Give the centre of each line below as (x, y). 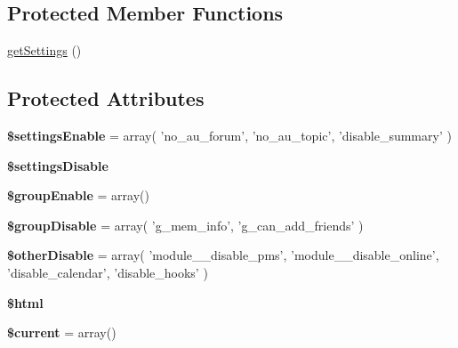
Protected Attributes (106, 98)
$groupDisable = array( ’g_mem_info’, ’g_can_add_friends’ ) (185, 225)
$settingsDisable (58, 165)
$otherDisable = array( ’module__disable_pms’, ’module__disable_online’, (223, 255)
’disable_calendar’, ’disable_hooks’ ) (108, 272)
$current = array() (62, 332)
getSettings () (44, 50)
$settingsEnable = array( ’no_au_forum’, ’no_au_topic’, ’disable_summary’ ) (229, 135)
